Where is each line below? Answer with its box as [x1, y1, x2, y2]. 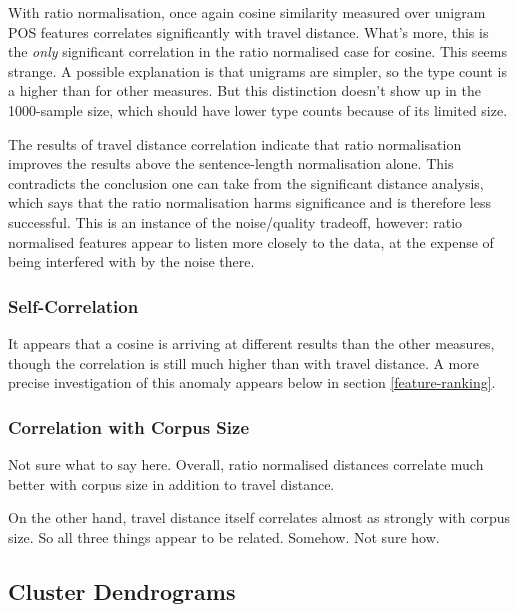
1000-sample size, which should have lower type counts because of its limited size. [8, 99, 508, 120]
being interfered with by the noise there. [8, 251, 255, 272]
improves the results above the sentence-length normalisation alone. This [8, 153, 454, 174]
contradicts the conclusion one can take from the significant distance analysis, [8, 172, 484, 193]
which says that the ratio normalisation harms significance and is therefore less [8, 192, 492, 213]
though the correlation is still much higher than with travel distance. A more [8, 352, 479, 373]
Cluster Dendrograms [8, 575, 236, 606]
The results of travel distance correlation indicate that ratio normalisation [8, 133, 462, 154]
